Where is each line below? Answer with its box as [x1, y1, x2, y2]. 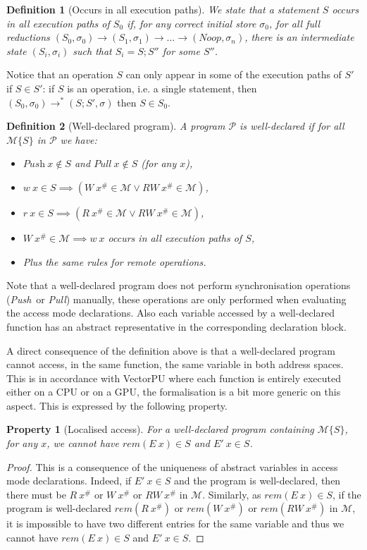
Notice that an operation [6, 67, 113, 82]
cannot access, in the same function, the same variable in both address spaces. [6, 357, 344, 372]
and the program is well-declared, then [173, 473, 341, 488]
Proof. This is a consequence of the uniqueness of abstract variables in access [6, 459, 338, 474]
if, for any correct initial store [127, 16, 256, 30]
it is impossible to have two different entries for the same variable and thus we [6, 516, 344, 531]
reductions [6, 30, 50, 44]
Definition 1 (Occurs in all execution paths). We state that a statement [6, 2, 319, 16]
